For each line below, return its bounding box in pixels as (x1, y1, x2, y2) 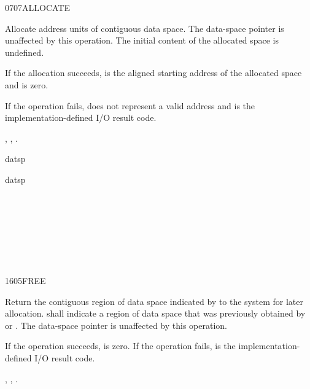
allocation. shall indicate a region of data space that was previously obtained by (5, 307, 306, 320)
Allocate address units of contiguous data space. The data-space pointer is (5, 21, 284, 34)
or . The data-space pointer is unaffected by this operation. (5, 318, 228, 331)
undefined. (5, 45, 44, 58)
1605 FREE (5, 274, 46, 287)
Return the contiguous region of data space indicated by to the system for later (5, 295, 303, 307)
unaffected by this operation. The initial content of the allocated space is (5, 34, 279, 47)
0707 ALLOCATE (5, 1, 70, 13)
